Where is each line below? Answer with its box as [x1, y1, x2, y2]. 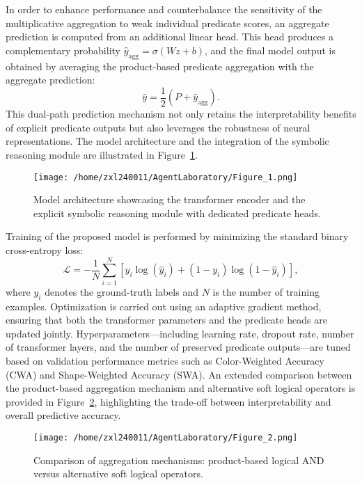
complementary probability [6, 42, 120, 57]
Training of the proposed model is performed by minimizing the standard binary [6, 229, 349, 244]
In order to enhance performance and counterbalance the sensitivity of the [6, 2, 322, 16]
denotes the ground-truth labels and [45, 284, 198, 299]
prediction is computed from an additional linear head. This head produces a [6, 29, 333, 44]
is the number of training [212, 284, 320, 299]
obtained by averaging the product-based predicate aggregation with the [6, 58, 314, 73]
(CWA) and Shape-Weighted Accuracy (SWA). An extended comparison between [6, 367, 352, 381]
